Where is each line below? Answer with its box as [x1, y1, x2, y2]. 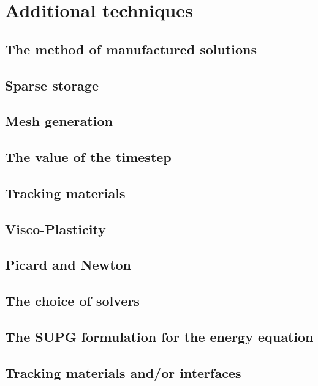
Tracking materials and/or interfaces [5, 363, 241, 382]
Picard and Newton [5, 255, 132, 274]
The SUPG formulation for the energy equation [5, 327, 314, 346]
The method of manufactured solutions [5, 39, 257, 58]
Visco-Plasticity [5, 219, 106, 238]
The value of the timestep [5, 147, 172, 166]
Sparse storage [5, 75, 99, 94]
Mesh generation [5, 111, 113, 130]
